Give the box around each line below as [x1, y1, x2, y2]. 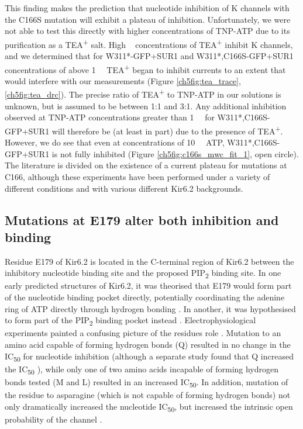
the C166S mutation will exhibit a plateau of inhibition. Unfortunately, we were [5, 13, 291, 25]
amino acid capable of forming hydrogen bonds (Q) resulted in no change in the [5, 338, 291, 350]
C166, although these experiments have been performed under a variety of [5, 170, 270, 182]
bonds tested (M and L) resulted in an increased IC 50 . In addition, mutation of [5, 375, 288, 389]
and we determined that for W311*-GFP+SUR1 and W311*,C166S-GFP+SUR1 [5, 50, 294, 62]
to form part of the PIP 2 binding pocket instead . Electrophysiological [5, 314, 256, 328]
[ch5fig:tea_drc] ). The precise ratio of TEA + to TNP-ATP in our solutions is [5, 87, 281, 101]
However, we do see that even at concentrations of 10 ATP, [5, 136, 225, 148]
